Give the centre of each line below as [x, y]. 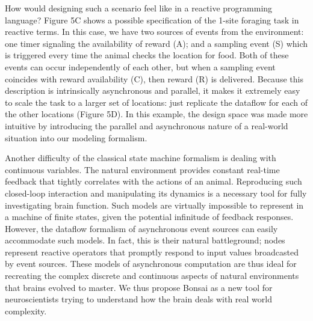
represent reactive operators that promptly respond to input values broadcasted [152, 252]
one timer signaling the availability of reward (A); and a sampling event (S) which [156, 43]
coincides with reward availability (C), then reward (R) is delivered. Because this [154, 78]
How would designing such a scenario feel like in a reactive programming [139, 8]
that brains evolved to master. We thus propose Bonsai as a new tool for [139, 287]
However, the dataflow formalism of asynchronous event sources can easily [141, 228]
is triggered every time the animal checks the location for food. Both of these [147, 55]
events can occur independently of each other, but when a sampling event [140, 66]
